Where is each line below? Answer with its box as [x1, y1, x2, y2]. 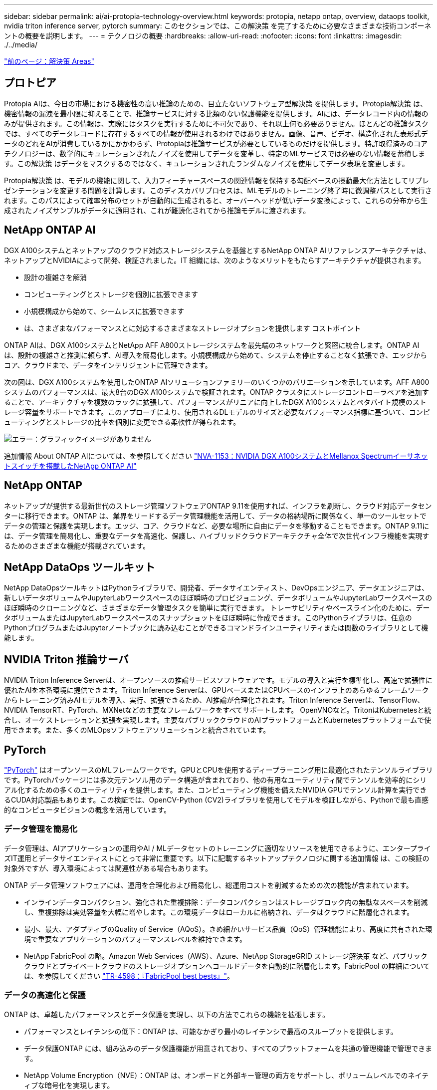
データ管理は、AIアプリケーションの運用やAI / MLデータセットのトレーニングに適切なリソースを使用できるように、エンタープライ [4, 843, 431, 852]
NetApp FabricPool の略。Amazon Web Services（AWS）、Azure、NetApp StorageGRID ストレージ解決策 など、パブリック [24, 951, 428, 960]
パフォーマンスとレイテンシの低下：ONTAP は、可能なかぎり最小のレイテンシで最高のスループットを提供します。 [24, 1027, 398, 1036]
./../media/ [4, 40, 37, 49]
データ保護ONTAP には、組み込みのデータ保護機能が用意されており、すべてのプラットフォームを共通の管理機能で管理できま [24, 1044, 433, 1053]
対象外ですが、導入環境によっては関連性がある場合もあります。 [4, 863, 212, 872]
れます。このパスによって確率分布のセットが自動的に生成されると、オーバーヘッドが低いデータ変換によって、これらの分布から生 [4, 196, 428, 205]
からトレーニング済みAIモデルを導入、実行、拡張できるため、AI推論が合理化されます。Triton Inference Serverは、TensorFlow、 [4, 696, 425, 705]
